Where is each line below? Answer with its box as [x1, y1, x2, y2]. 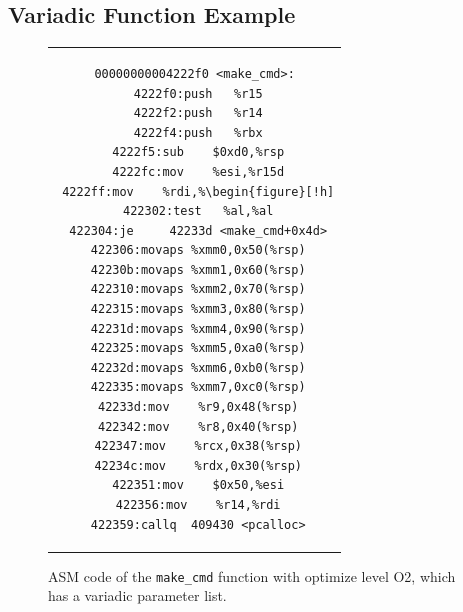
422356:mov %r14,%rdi [115, 498, 281, 513]
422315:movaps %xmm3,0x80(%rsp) [90, 302, 306, 317]
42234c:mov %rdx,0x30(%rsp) [94, 458, 302, 473]
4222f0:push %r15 [133, 86, 263, 101]
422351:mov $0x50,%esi [112, 478, 285, 493]
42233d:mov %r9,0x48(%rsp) [97, 400, 299, 415]
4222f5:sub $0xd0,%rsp [112, 145, 285, 160]
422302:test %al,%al [123, 204, 274, 219]
